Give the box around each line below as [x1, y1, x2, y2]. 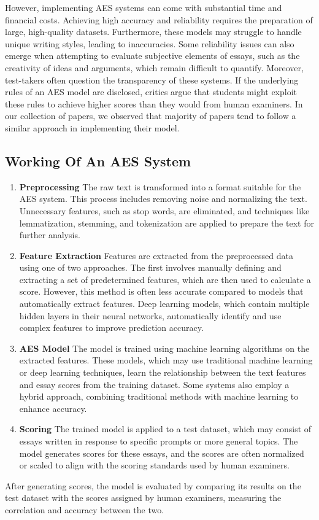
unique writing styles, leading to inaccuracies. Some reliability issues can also [5, 37, 294, 50]
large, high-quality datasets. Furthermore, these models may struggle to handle [5, 25, 302, 38]
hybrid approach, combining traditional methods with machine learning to [19, 390, 299, 403]
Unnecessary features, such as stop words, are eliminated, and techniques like [19, 204, 310, 217]
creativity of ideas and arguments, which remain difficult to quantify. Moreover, [5, 61, 304, 74]
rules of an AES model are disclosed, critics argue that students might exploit [5, 85, 298, 98]
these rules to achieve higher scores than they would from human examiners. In [5, 97, 303, 110]
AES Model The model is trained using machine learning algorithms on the [19, 341, 310, 354]
